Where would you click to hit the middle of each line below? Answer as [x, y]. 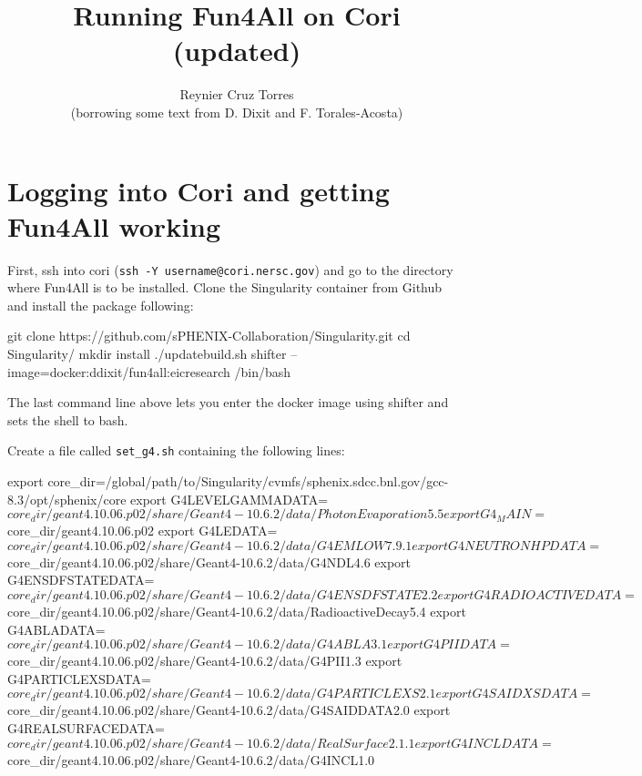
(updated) [237, 51]
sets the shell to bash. [68, 419]
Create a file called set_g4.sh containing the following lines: [176, 450]
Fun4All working [114, 225]
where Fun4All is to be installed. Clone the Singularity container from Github [225, 287]
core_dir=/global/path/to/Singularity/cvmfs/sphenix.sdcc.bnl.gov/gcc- [248, 481]
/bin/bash [263, 371]
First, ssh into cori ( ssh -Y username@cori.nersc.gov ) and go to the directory [230, 269]
